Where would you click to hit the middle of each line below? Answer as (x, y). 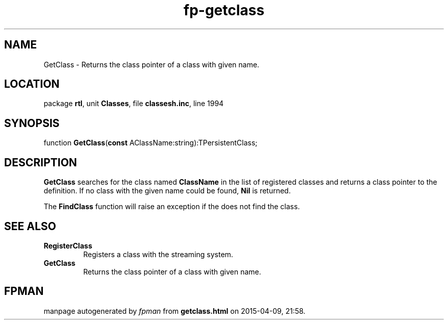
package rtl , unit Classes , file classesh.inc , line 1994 (134, 104)
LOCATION (32, 84)
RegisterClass (68, 245)
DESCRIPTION (41, 162)
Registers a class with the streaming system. (158, 254)
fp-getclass (224, 10)
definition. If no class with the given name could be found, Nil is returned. (167, 191)
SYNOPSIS (32, 123)
